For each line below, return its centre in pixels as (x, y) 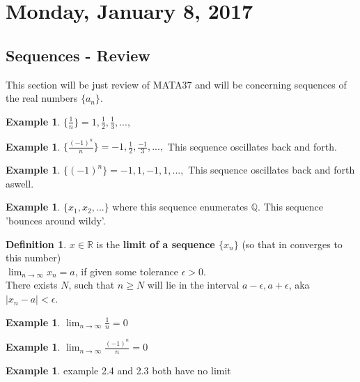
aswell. (20, 183)
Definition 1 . (36, 244)
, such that (92, 285)
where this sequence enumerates (180, 207)
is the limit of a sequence (156, 244)
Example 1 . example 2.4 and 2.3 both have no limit (118, 370)
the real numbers (42, 98)
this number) (33, 258)
